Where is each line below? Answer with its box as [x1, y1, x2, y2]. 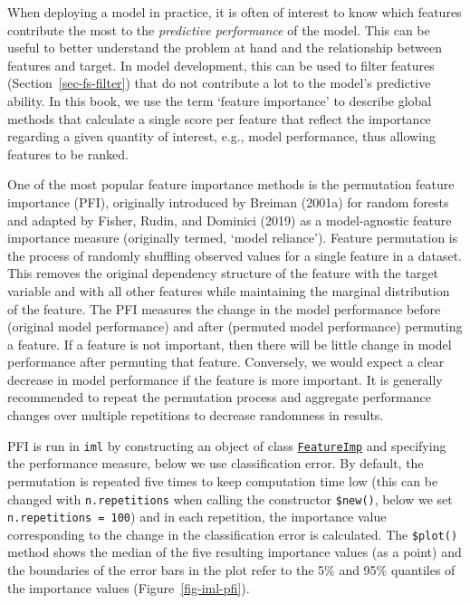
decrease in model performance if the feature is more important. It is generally [7, 369, 443, 388]
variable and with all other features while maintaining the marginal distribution [7, 281, 450, 300]
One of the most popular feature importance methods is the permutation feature [7, 175, 455, 194]
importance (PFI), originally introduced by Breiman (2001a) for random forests [7, 192, 449, 211]
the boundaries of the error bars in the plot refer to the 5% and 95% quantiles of [7, 561, 456, 580]
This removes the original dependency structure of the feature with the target [7, 264, 439, 283]
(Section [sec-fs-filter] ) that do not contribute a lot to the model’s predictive [7, 73, 431, 92]
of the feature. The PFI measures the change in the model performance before [7, 299, 441, 318]
